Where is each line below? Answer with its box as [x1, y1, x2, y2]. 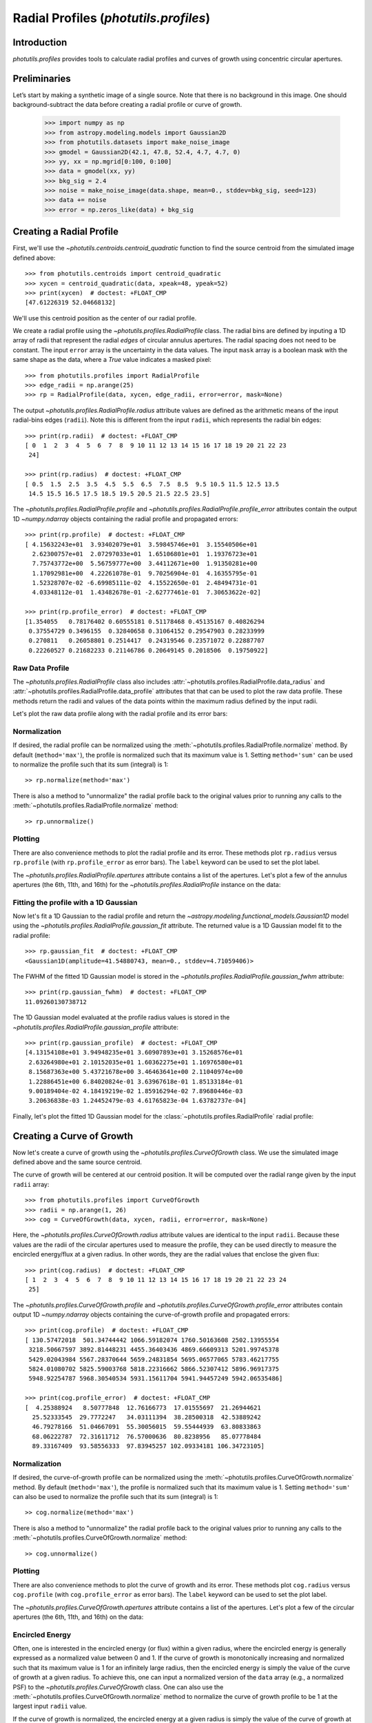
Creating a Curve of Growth [12, 1130, 134, 1142]
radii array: [12, 1180, 50, 1188]
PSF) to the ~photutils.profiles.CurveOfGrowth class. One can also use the [12, 1682, 224, 1691]
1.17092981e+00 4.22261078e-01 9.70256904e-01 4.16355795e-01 [32, 569, 258, 577]
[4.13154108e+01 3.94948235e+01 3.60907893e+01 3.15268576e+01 [25, 1048, 243, 1057]
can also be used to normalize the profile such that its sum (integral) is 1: [12, 1493, 218, 1501]
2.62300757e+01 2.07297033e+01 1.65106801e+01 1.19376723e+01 [32, 550, 258, 558]
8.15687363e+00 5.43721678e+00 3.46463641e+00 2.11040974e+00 [28, 1068, 243, 1076]
